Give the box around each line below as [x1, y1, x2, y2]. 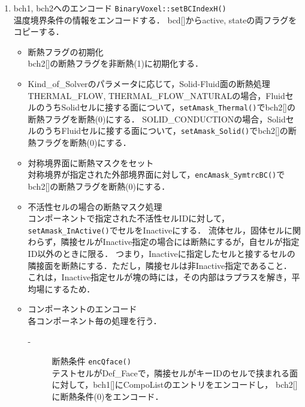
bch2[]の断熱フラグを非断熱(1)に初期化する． [28, 57, 204, 70]
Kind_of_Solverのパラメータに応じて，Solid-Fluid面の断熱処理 [28, 77, 270, 90]
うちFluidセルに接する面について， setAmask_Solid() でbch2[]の [44, 124, 288, 137]
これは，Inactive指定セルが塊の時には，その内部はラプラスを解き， [28, 271, 292, 283]
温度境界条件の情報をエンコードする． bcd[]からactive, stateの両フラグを [13, 13, 297, 26]
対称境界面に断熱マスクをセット [28, 156, 154, 169]
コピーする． [13, 25, 64, 38]
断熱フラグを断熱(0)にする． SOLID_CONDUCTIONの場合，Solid [28, 112, 286, 125]
